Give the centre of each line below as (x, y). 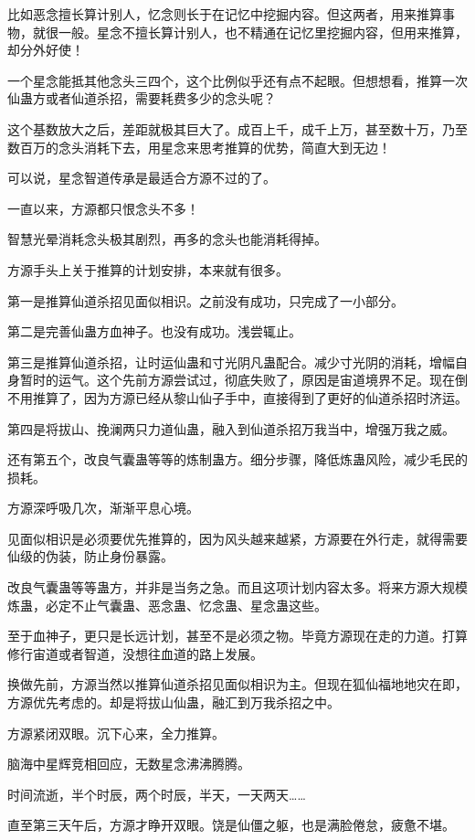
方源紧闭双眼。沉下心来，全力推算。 (116, 733)
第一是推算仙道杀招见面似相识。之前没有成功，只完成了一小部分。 (206, 300)
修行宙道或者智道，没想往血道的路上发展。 (135, 653)
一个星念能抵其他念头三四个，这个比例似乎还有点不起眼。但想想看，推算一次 (237, 80)
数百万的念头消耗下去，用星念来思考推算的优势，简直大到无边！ (199, 147)
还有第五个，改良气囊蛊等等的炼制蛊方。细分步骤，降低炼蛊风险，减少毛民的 (237, 459)
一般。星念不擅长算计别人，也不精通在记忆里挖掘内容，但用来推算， (263, 32)
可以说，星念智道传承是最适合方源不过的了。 (142, 178)
